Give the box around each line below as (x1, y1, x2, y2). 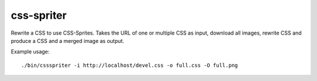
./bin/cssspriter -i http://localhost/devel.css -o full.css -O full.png (21, 62, 238, 69)
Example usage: (11, 48, 50, 55)
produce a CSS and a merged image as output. (11, 37, 124, 44)
